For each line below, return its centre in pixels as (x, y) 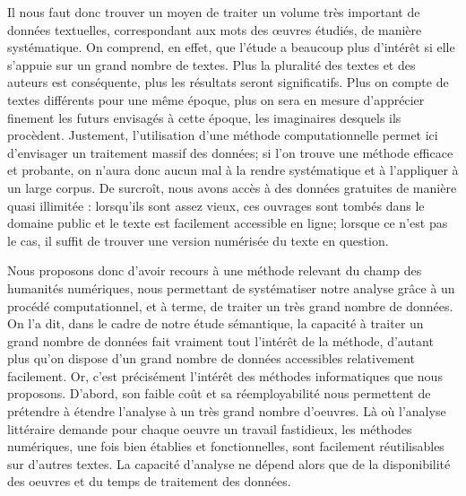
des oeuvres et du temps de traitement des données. (149, 481)
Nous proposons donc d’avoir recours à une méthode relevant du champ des (215, 270)
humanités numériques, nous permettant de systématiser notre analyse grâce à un (231, 287)
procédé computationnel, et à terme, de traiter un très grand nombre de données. (230, 305)
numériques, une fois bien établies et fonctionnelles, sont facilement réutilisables (226, 446)
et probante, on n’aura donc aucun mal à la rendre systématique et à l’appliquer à (233, 170)
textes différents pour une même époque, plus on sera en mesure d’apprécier (216, 99)
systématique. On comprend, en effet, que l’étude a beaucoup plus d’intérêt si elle (231, 47)
